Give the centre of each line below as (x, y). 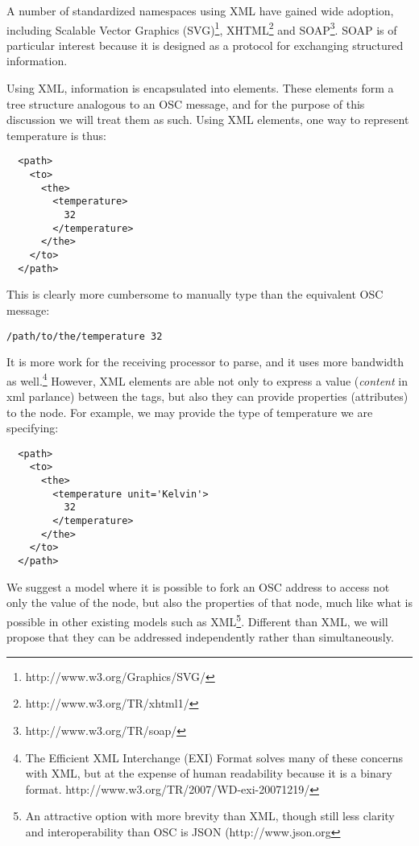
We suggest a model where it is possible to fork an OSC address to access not (198, 586)
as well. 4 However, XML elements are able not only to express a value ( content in (207, 379)
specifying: (33, 428)
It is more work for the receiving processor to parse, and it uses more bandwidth (205, 362)
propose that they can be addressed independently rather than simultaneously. (200, 637)
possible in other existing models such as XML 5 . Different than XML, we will (197, 620)
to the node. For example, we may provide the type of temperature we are (190, 412)
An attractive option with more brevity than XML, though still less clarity (210, 816)
